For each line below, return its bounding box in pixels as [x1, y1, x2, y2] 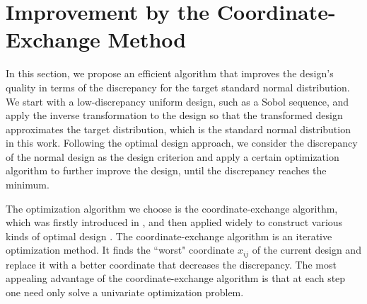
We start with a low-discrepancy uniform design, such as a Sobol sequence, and [6, 94, 349, 108]
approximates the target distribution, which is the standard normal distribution [6, 121, 351, 136]
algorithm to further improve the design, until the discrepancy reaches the [6, 163, 327, 178]
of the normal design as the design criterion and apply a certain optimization [6, 149, 339, 164]
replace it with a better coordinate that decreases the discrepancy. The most [6, 257, 337, 271]
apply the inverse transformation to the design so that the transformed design [6, 108, 343, 123]
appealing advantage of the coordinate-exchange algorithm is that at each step [6, 271, 346, 286]
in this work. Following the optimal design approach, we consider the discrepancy [6, 135, 358, 150]
